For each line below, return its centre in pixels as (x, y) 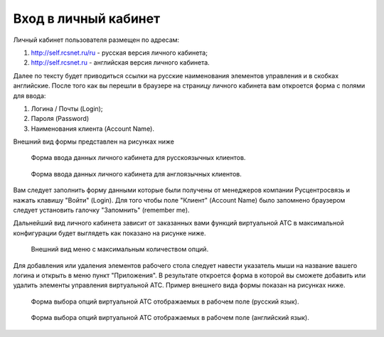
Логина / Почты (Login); (67, 108)
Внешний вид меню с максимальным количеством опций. (120, 250)
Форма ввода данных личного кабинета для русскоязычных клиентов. (138, 158)
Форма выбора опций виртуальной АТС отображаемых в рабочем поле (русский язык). (165, 301)
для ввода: (30, 95)
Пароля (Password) (60, 119)
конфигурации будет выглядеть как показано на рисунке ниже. (110, 233)
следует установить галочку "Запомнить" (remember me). (101, 210)
